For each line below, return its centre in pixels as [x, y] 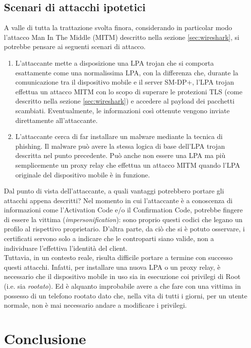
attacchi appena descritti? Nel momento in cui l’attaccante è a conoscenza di [118, 200]
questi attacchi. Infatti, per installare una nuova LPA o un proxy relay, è [112, 267]
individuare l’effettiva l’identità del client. [66, 248]
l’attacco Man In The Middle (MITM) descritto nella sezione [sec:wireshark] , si [122, 37]
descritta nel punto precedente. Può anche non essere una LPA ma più [120, 155]
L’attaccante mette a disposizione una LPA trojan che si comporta [115, 62]
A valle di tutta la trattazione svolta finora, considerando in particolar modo [118, 27]
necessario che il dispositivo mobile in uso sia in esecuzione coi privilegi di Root [122, 276]
